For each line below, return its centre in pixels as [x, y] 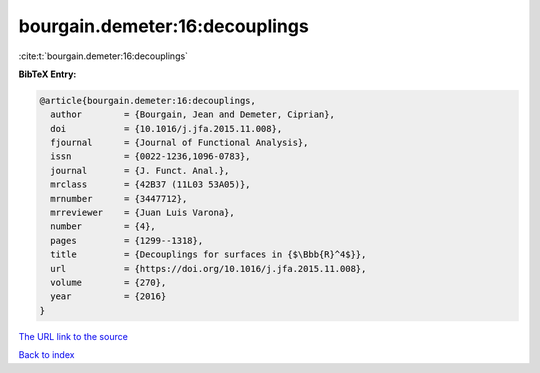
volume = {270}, [108, 282]
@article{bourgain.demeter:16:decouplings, [148, 100]
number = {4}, [103, 226]
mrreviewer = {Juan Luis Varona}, [142, 213]
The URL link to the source [73, 336]
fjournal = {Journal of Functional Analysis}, [179, 143]
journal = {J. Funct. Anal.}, [140, 170]
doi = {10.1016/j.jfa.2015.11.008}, [166, 128]
